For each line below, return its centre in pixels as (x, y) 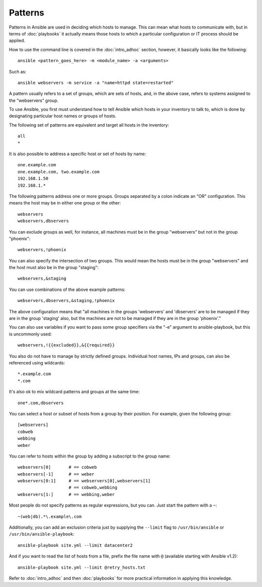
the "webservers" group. (34, 100)
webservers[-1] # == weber (56, 474)
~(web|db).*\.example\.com (50, 516)
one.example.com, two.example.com (58, 172)
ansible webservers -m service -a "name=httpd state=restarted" (96, 83)
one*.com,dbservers (41, 403)
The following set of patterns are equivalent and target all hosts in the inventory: (89, 125)
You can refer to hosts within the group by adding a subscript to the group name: (90, 456)
